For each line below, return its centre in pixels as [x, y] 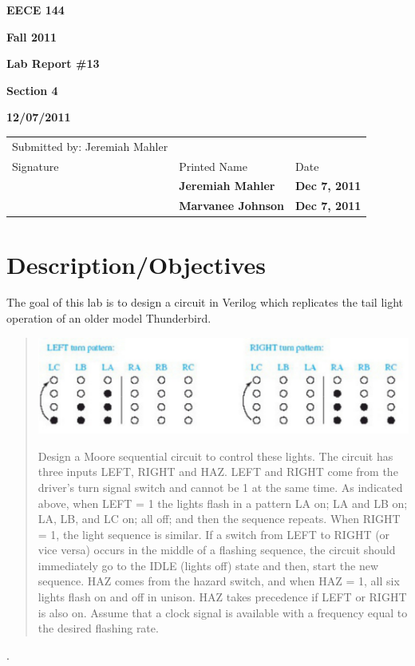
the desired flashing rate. [98, 628]
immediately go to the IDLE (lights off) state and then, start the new [208, 565]
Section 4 [32, 90]
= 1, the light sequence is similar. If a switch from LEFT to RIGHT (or [214, 534]
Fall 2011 [32, 36]
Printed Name [213, 166]
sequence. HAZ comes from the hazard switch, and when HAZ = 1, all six [219, 581]
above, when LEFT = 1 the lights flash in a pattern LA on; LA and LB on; [223, 503]
